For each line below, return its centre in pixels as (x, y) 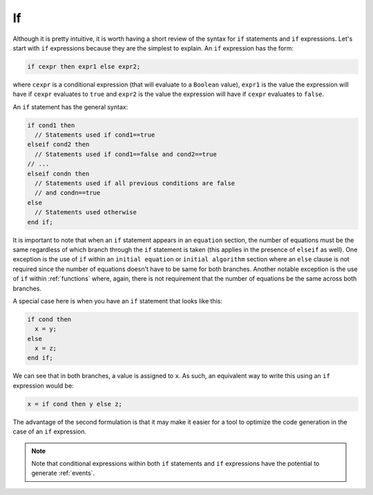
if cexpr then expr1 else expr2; (84, 66)
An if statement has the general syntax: (70, 106)
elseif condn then (58, 174)
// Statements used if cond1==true (95, 135)
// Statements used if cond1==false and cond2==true (126, 154)
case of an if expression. (50, 431)
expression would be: (43, 385)
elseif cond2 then (58, 144)
